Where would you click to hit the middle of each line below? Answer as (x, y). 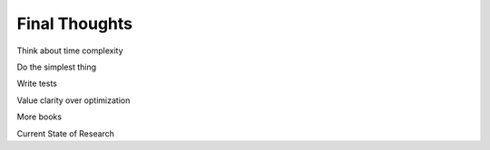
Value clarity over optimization (73, 100)
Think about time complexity (70, 51)
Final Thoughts (75, 23)
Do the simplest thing (57, 67)
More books (39, 117)
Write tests (37, 84)
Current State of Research (66, 133)
